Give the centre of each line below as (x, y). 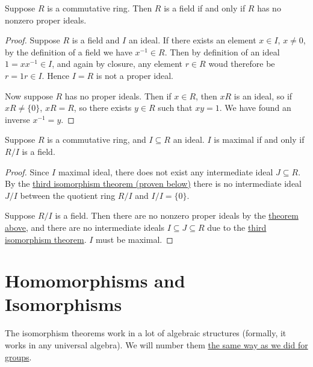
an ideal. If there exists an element (192, 40)
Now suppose (29, 96)
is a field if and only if (205, 8)
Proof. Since (27, 171)
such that (175, 108)
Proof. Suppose (33, 40)
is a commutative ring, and (97, 140)
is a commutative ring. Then (100, 8)
